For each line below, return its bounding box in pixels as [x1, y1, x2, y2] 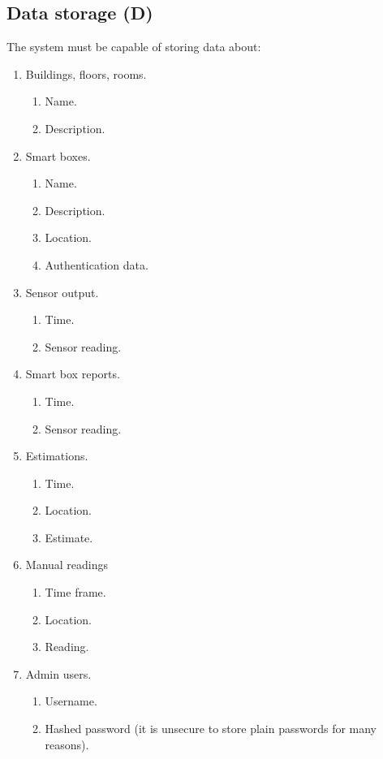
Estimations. [25, 447, 88, 464]
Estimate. [45, 528, 93, 546]
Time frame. [45, 584, 106, 601]
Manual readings [25, 556, 109, 573]
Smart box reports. [25, 365, 120, 382]
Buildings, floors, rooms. [25, 65, 147, 82]
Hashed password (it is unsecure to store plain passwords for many [45, 720, 377, 737]
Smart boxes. [25, 147, 91, 164]
